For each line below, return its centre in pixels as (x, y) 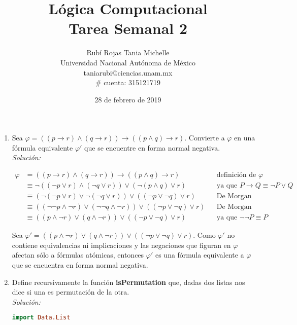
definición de (236, 175)
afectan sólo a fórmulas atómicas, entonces (78, 255)
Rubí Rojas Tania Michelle (128, 52)
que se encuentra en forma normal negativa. (80, 265)
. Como (204, 235)
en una (245, 138)
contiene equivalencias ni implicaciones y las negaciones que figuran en (121, 245)
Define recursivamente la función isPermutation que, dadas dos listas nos (128, 282)
